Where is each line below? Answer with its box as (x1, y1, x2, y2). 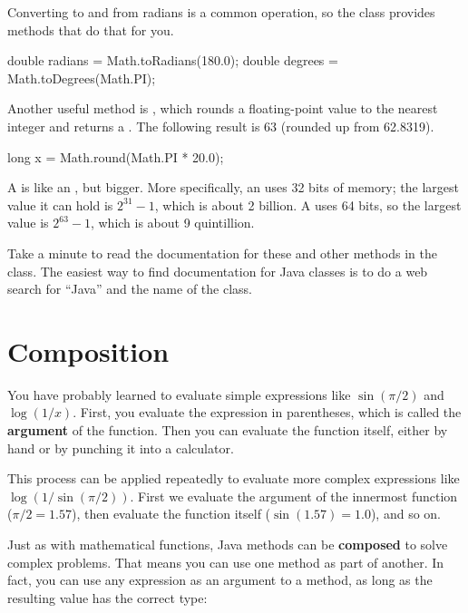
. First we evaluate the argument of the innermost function (130, 486, 458, 505)
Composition (7, 332, 170, 369)
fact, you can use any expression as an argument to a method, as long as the (7, 570, 433, 589)
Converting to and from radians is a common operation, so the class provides (7, 3, 435, 21)
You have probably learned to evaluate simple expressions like (7, 384, 351, 404)
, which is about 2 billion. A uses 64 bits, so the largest (154, 195, 462, 214)
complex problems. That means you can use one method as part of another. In (7, 552, 444, 571)
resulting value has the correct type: (7, 588, 208, 607)
